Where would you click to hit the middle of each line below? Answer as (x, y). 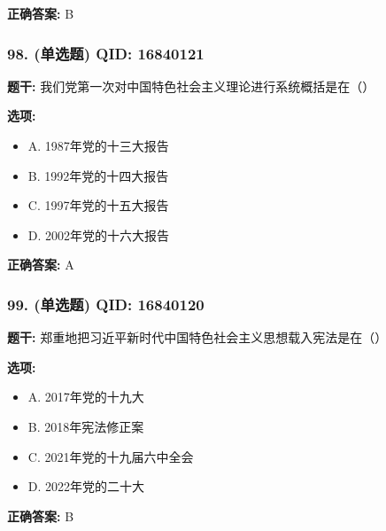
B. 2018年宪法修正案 (86, 426)
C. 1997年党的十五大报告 (98, 205)
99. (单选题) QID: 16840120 (106, 304)
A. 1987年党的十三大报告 (98, 145)
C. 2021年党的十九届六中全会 (111, 456)
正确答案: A (41, 265)
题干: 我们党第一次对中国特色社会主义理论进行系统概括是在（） (191, 86)
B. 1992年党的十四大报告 (98, 175)
